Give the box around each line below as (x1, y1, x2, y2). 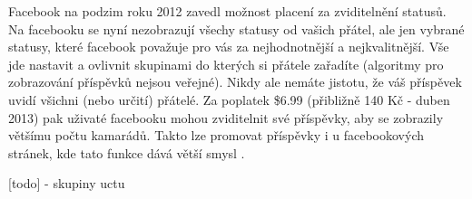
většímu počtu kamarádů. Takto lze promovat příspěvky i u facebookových (8, 126, 425, 145)
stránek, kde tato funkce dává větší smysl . (8, 143, 245, 162)
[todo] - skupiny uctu (8, 174, 125, 193)
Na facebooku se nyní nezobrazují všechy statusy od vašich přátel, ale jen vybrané (8, 19, 465, 38)
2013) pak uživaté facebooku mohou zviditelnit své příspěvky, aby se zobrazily (8, 108, 444, 127)
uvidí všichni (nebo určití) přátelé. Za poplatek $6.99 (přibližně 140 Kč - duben (8, 90, 450, 109)
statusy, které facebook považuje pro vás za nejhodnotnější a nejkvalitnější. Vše (8, 37, 449, 56)
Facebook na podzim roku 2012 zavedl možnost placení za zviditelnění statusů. (8, 2, 447, 20)
